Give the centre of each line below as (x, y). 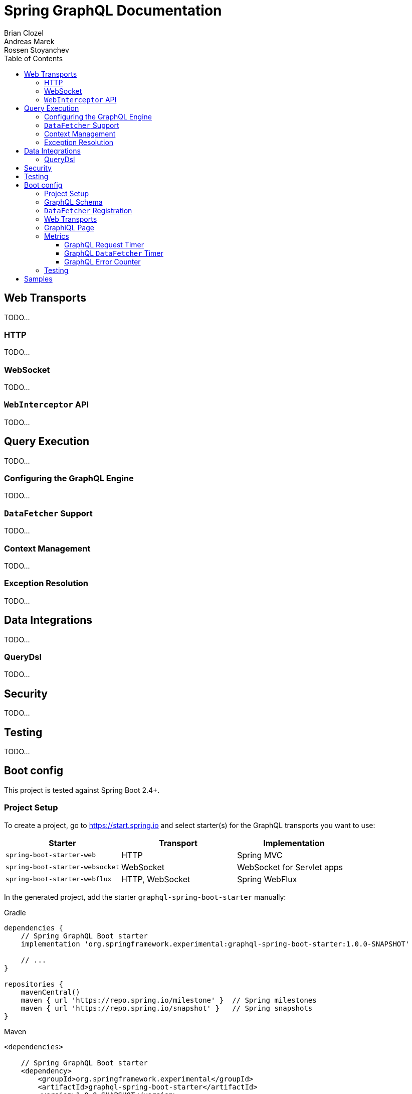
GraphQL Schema (73, 202)
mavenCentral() (50, 992)
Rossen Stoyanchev (37, 50)
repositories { (34, 984)
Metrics (57, 236)
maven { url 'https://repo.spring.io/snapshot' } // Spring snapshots (167, 1008)
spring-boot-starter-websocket (62, 867)
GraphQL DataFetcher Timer (114, 253)
